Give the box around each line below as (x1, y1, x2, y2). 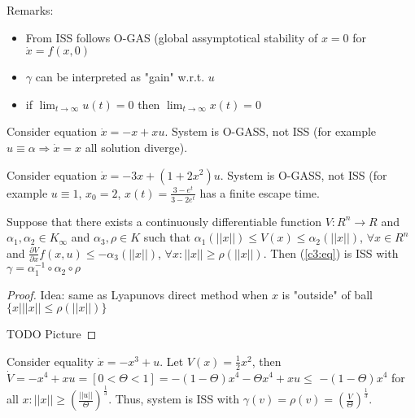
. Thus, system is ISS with (108, 390, 240, 407)
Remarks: (7, 2, 54, 18)
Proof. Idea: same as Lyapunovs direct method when (7, 285, 269, 303)
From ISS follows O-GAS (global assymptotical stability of (25, 28, 318, 46)
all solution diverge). (85, 138, 188, 155)
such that (143, 229, 191, 246)
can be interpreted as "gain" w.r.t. (35, 68, 205, 85)
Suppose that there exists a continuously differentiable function (7, 212, 321, 229)
